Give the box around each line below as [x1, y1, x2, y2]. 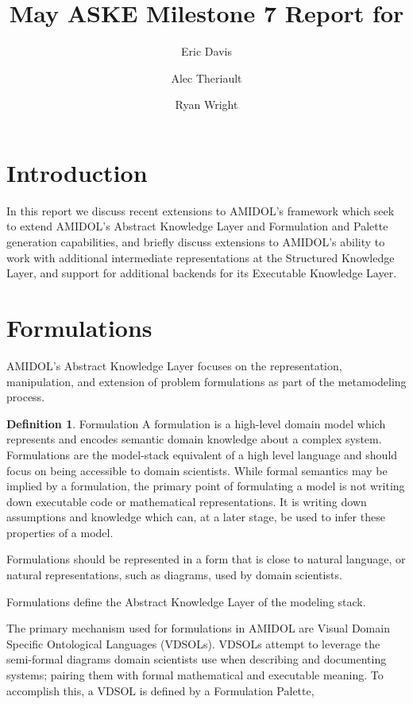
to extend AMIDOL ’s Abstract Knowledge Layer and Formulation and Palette [6, 218, 388, 234]
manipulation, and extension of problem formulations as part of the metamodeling [6, 373, 407, 389]
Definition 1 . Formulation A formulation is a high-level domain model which [6, 415, 386, 431]
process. [6, 389, 45, 405]
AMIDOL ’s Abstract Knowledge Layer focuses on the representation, [6, 357, 342, 373]
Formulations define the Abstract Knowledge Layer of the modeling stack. [6, 593, 366, 609]
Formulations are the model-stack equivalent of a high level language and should [6, 446, 398, 462]
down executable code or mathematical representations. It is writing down [6, 493, 367, 509]
